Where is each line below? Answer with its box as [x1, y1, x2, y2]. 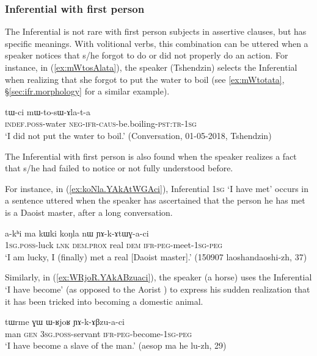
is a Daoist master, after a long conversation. [5, 205, 173, 218]
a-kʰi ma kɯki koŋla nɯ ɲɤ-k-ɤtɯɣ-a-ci [5, 226, 149, 239]
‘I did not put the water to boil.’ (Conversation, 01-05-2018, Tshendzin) [5, 129, 272, 141]
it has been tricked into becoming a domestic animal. [5, 294, 203, 307]
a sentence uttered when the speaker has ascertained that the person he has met [5, 194, 305, 207]
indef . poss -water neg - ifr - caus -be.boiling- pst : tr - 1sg [5, 117, 197, 130]
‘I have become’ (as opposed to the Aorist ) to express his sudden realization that [5, 282, 310, 295]
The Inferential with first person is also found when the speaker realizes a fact [5, 149, 297, 162]
